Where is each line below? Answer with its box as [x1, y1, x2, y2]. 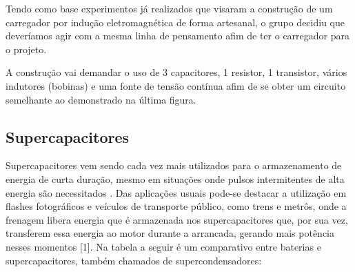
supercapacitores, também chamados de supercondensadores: [6, 253, 262, 267]
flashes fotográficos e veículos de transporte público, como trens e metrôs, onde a [6, 199, 347, 213]
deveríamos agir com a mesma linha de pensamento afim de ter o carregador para [6, 28, 349, 43]
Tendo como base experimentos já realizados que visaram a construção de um [6, 1, 333, 15]
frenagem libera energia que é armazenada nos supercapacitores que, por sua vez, [6, 212, 348, 226]
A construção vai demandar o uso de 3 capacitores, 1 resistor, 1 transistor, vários [6, 65, 347, 79]
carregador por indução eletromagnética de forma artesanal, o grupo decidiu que [6, 14, 345, 29]
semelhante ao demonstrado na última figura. [6, 92, 196, 106]
